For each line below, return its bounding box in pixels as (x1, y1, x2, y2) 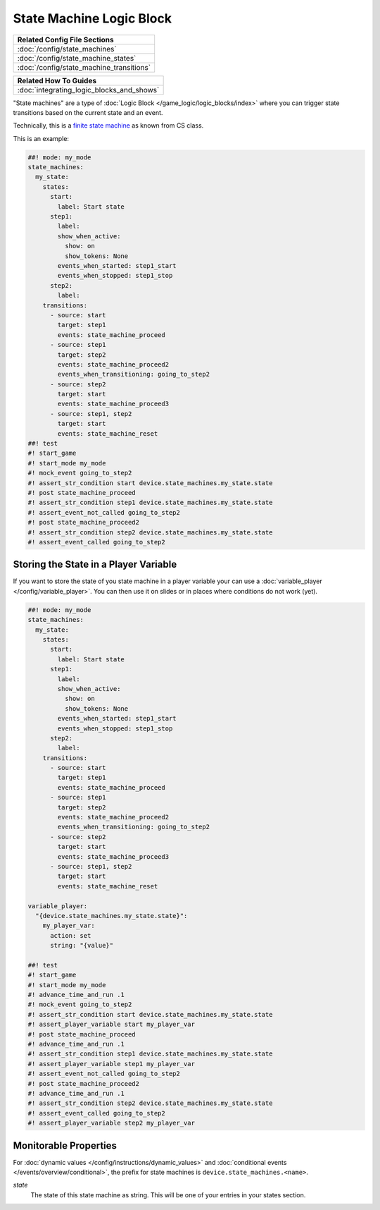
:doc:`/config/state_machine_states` (17, 53, 137, 63)
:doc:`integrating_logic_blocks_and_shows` (17, 85, 160, 94)
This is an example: (13, 134, 70, 142)
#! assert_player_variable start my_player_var (27, 1020, 195, 1029)
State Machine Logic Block (13, 11, 172, 26)
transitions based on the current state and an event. (13, 108, 163, 116)
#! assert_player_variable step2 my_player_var (27, 1119, 195, 1127)
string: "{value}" (50, 941, 114, 950)
